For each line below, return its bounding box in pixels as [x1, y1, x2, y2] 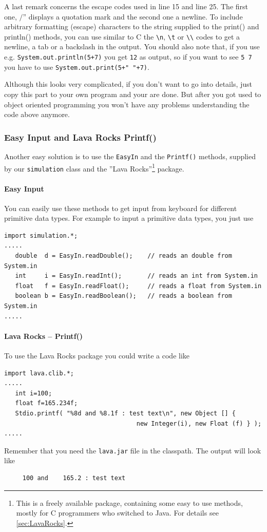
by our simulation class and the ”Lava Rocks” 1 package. [4, 161, 184, 174]
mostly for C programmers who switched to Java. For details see [16, 507, 219, 518]
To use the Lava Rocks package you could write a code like [4, 350, 190, 361]
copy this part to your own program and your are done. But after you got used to [4, 88, 261, 99]
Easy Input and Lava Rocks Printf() [4, 130, 157, 143]
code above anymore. [4, 109, 70, 120]
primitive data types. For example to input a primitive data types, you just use [4, 213, 254, 223]
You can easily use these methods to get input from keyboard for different [4, 202, 237, 213]
